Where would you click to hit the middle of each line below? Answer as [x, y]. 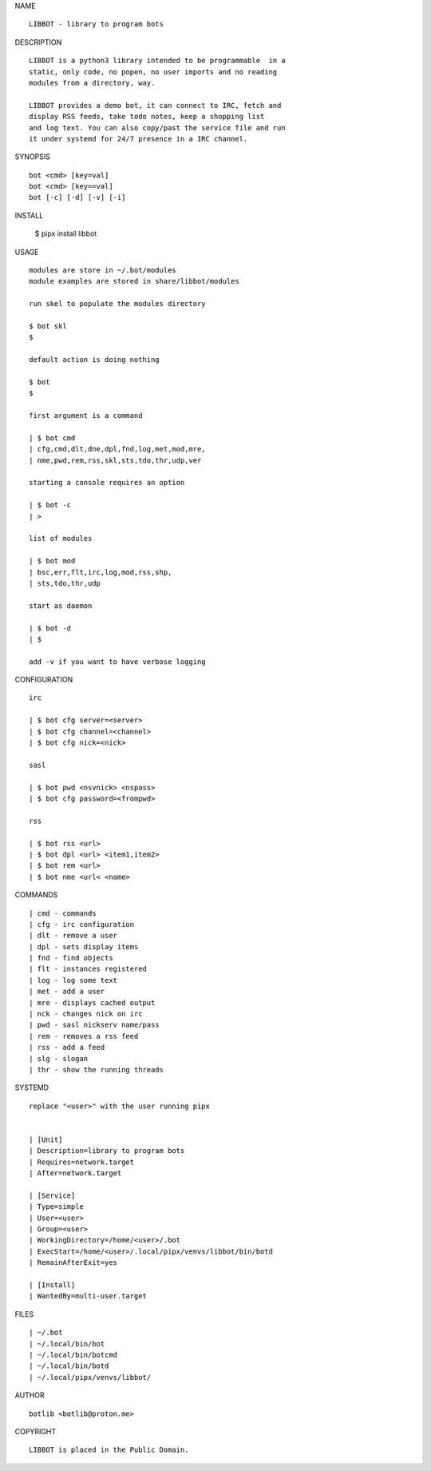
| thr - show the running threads [96, 1069]
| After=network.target [75, 1173]
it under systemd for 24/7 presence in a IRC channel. [138, 139]
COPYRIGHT [36, 1431]
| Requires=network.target [82, 1162]
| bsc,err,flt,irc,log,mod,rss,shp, [101, 572]
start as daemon [61, 606]
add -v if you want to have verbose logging [118, 662]
